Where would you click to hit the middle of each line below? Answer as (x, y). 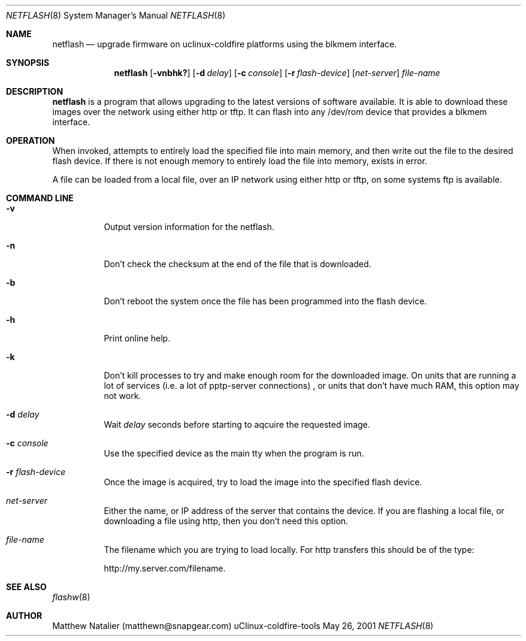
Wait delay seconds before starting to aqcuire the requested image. (237, 424)
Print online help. (137, 338)
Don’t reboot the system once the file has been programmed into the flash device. (265, 301)
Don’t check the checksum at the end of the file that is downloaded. (238, 264)
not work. (123, 396)
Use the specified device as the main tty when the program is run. (234, 453)
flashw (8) (71, 597)
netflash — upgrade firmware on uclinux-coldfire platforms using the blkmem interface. (225, 44)
